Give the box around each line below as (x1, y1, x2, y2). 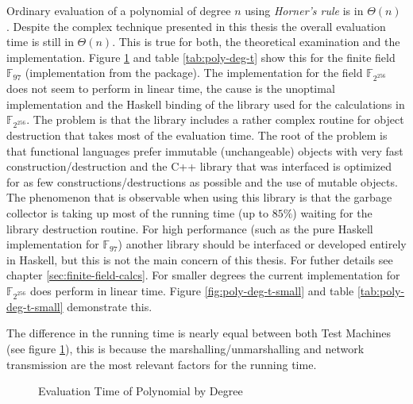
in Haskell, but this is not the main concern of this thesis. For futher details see (6, 251, 393, 267)
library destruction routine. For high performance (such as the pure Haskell (6, 220, 373, 237)
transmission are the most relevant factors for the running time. (6, 356, 317, 372)
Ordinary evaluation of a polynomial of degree (6, 2, 231, 18)
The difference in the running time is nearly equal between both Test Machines (6, 325, 392, 341)
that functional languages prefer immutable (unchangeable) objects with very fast (6, 142, 403, 159)
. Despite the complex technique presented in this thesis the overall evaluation (6, 17, 386, 34)
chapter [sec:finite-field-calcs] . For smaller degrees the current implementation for (6, 267, 400, 283)
